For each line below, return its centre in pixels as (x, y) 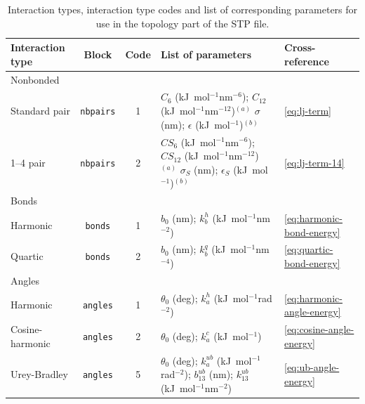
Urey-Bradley (39, 374)
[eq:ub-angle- (312, 367)
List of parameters (206, 54)
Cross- (300, 47)
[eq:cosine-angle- (319, 329)
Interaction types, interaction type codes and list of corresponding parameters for (182, 9)
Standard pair (40, 111)
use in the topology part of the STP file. (182, 23)
